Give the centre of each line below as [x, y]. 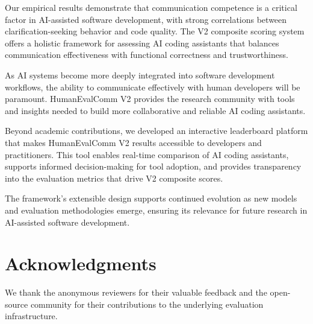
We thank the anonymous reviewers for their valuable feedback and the [136, 292]
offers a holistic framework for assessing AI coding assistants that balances [142, 43]
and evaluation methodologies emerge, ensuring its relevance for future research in [156, 210]
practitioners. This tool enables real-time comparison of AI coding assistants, [147, 154]
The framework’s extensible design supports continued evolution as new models [151, 198]
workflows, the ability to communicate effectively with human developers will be [153, 87]
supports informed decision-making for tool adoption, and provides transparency [153, 166]
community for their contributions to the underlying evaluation [147, 304]
